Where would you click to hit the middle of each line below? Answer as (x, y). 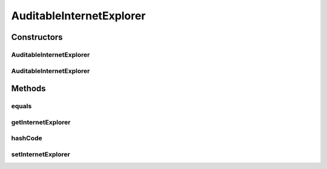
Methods (28, 88)
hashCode (27, 138)
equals (21, 106)
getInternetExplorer (41, 122)
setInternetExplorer (41, 154)
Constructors (37, 37)
